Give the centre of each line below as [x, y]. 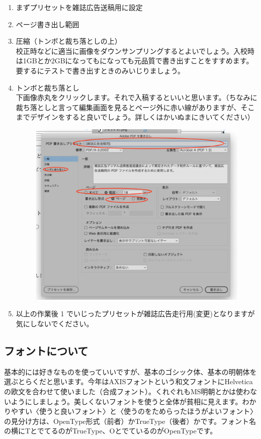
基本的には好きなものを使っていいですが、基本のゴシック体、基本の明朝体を [130, 371]
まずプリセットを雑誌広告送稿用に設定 [79, 7]
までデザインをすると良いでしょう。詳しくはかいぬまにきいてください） [135, 117]
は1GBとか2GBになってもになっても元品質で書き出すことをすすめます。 [135, 61]
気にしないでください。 [55, 323]
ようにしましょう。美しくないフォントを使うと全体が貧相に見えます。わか [134, 401]
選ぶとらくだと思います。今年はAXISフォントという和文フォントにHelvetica [128, 381]
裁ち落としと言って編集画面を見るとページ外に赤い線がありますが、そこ [135, 107]
